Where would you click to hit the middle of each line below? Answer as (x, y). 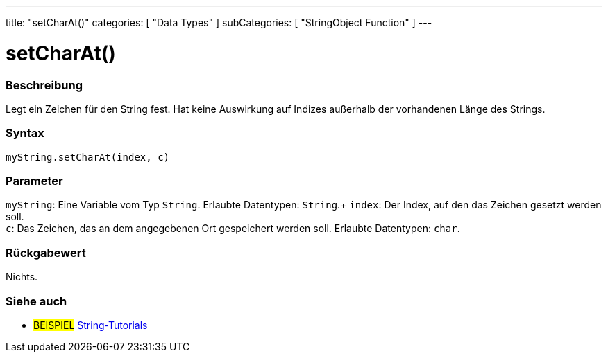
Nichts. (22, 277)
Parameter (34, 181)
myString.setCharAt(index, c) (88, 157)
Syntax (25, 133)
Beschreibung (44, 85)
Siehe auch (36, 301)
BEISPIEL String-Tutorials (91, 325)
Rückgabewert (46, 252)
